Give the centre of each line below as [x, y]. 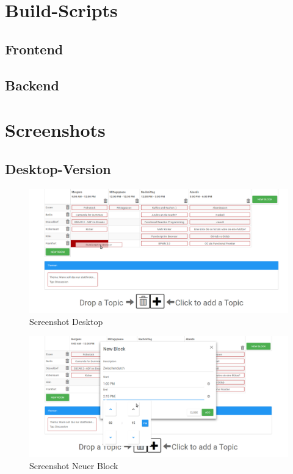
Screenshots [55, 130]
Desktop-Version [58, 168]
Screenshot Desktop [66, 321]
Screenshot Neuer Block [74, 465]
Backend [32, 85]
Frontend [34, 49]
